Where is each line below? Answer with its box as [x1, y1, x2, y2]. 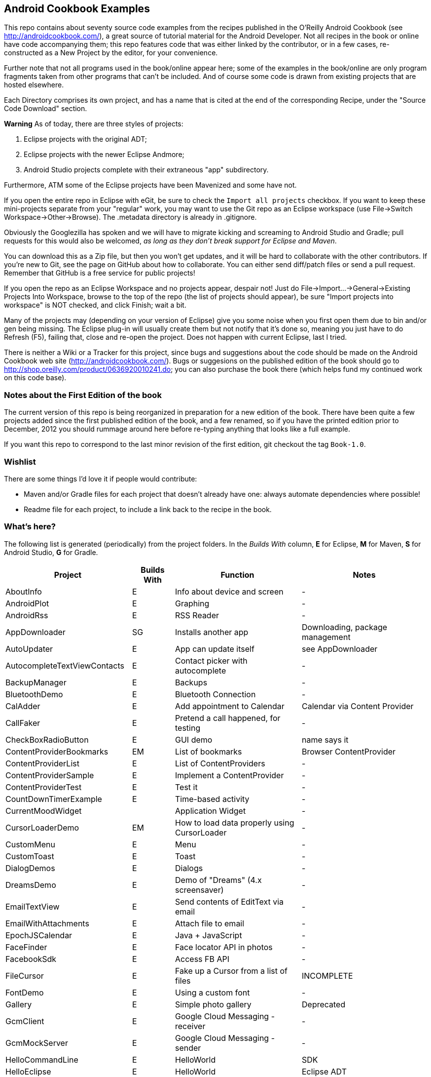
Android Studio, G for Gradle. [4, 548, 98, 557]
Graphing [175, 598, 210, 608]
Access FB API [175, 954, 230, 964]
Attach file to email [175, 918, 245, 928]
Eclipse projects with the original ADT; [24, 135, 147, 144]
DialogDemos [5, 863, 55, 873]
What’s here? [4, 521, 56, 532]
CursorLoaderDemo [5, 822, 79, 833]
